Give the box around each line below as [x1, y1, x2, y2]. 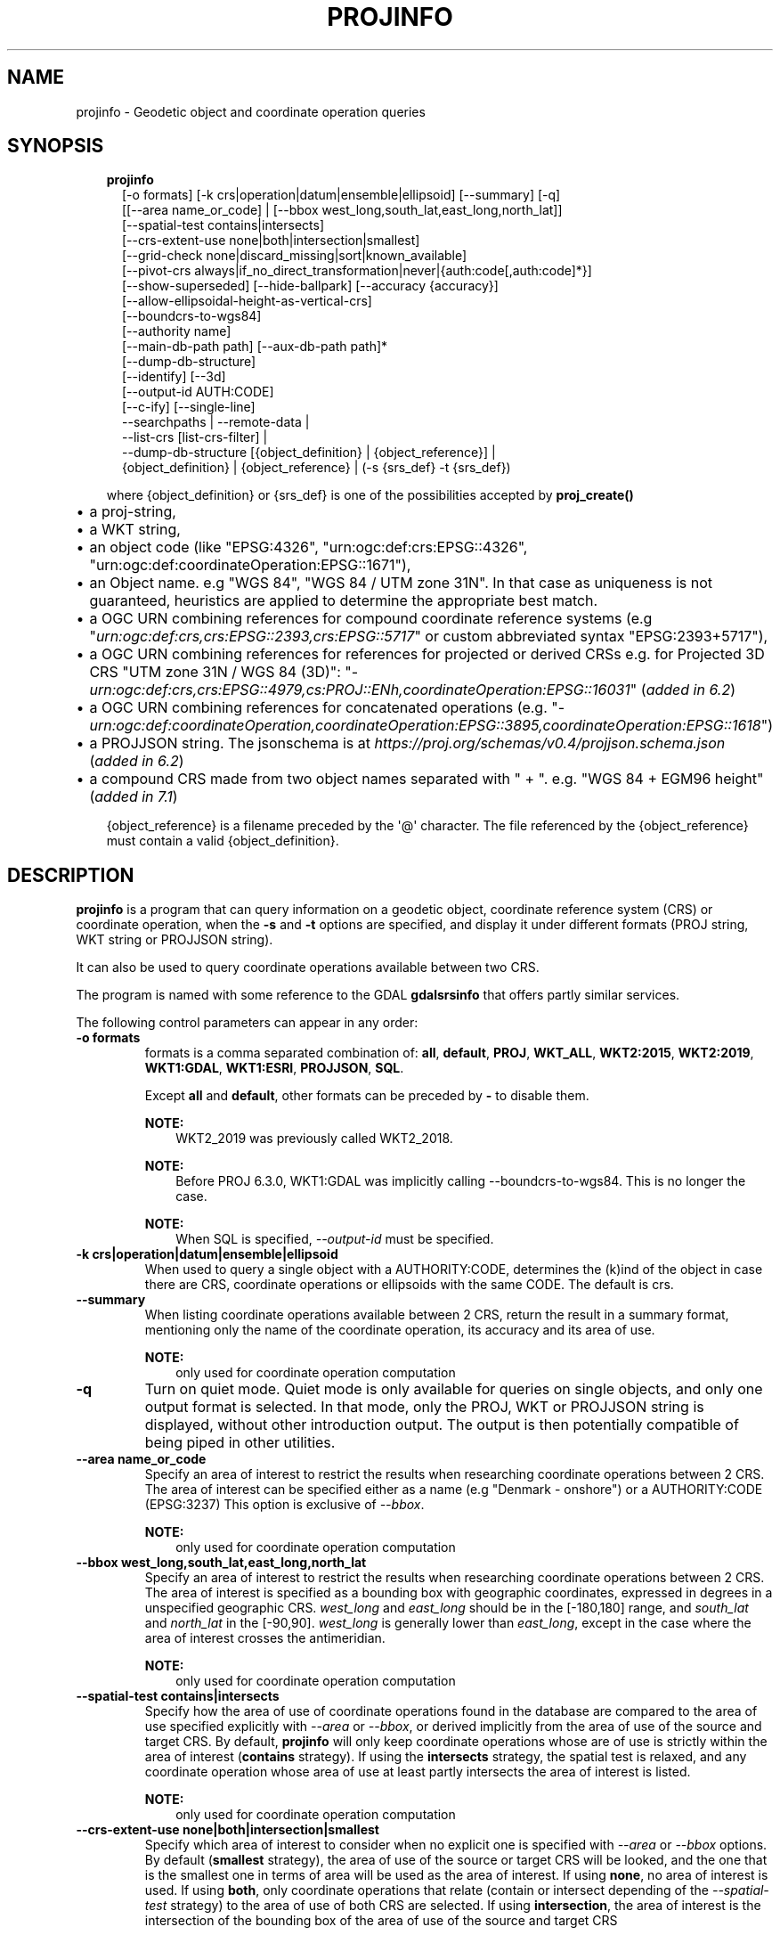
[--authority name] [122, 323, 232, 339]
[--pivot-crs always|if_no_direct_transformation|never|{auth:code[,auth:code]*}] [122, 263, 592, 279]
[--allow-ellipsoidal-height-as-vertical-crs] [122, 293, 372, 309]
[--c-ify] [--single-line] [122, 399, 256, 415]
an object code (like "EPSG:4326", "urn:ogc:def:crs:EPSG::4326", [89, 538, 528, 557]
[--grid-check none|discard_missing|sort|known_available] [122, 248, 467, 264]
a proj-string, [89, 502, 176, 521]
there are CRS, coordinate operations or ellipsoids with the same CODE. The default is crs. [144, 1277, 674, 1293]
